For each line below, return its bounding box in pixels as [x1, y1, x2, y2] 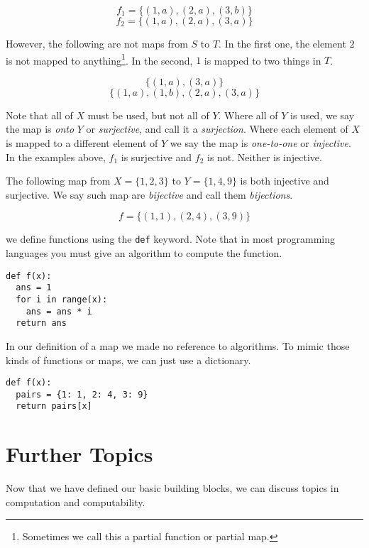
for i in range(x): [16, 294, 108, 305]
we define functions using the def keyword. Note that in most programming [6, 231, 335, 246]
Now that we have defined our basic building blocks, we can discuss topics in [6, 481, 339, 495]
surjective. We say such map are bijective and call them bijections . [6, 187, 293, 202]
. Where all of [218, 107, 278, 122]
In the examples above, [6, 149, 106, 164]
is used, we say [290, 107, 355, 122]
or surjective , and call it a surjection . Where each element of [86, 121, 348, 136]
